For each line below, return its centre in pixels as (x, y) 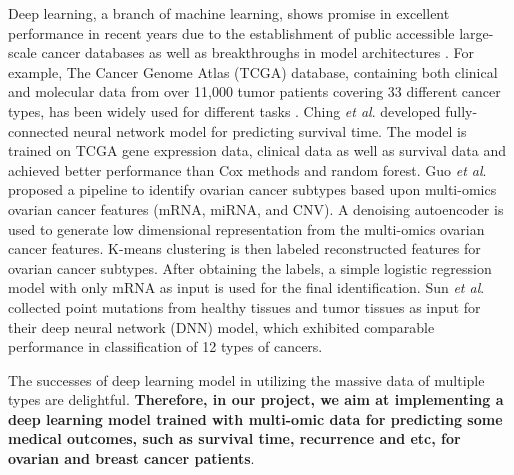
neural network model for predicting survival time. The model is (270, 130)
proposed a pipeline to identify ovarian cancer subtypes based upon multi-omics (252, 189)
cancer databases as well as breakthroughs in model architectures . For (258, 52)
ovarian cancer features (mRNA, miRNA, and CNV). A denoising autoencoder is (256, 208)
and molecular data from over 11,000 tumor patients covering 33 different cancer (254, 91)
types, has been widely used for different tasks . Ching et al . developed (224, 110)
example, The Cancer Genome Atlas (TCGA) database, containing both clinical (253, 71)
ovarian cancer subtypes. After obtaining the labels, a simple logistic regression (250, 267)
